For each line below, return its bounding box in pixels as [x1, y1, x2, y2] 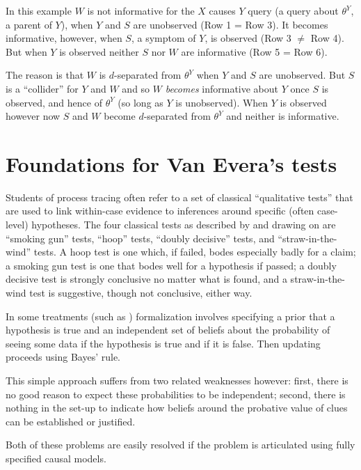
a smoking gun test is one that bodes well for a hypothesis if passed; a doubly [6, 258, 337, 272]
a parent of [6, 17, 52, 31]
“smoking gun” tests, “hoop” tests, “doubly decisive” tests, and [6, 230, 275, 245]
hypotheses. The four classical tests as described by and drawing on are [31, 217, 336, 232]
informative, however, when [6, 31, 122, 45]
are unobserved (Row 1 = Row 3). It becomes [133, 17, 328, 31]
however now [6, 109, 61, 123]
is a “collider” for [6, 81, 79, 95]
